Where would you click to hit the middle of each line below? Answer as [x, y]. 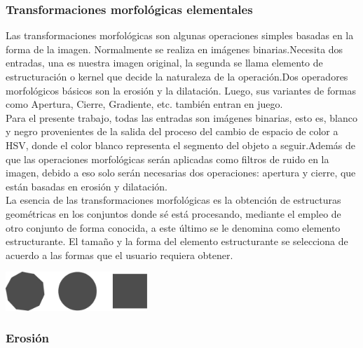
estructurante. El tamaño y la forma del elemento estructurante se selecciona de [177, 241]
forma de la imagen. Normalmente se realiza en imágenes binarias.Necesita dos [174, 49]
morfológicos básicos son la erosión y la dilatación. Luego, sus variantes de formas [181, 90]
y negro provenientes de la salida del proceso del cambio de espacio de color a [172, 131]
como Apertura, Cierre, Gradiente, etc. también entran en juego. [144, 104]
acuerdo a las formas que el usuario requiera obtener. [119, 255]
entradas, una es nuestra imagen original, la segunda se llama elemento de [164, 63]
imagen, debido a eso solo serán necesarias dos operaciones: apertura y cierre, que [181, 173]
